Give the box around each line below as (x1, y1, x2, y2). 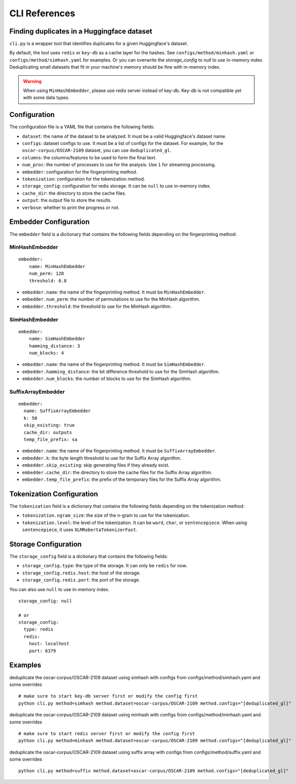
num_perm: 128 (28, 271, 64, 277)
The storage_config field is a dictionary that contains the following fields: (9, 553, 168, 559)
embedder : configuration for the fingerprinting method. (22, 168, 138, 175)
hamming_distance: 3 (28, 343, 80, 349)
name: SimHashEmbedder (28, 336, 86, 342)
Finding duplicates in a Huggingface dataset (9, 27, 152, 36)
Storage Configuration (9, 540, 82, 548)
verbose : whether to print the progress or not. (22, 204, 120, 211)
